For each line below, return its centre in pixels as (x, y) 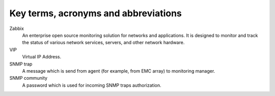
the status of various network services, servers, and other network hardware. (103, 43)
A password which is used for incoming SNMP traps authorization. (92, 85)
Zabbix (17, 28)
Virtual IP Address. (42, 57)
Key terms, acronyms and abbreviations (95, 13)
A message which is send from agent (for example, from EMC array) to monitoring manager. (119, 71)
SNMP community (29, 78)
